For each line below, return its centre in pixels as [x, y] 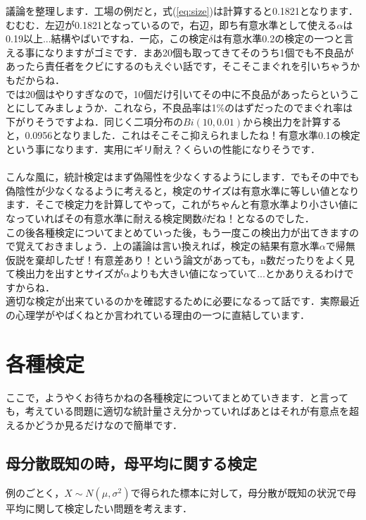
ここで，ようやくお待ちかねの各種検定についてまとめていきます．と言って [177, 397]
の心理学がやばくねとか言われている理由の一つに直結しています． [158, 315]
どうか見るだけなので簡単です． [109, 424]
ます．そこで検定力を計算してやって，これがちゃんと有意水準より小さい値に [182, 204]
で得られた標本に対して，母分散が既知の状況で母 [244, 492]
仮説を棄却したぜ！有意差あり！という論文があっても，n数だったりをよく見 [180, 259]
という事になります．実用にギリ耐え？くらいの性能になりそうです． [163, 149]
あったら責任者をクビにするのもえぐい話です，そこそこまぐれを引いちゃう [178, 66]
